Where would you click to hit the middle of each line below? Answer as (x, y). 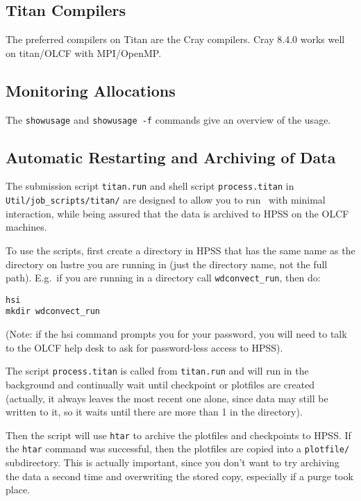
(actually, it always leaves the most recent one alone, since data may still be (167, 398)
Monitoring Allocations (91, 90)
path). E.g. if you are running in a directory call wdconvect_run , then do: (163, 278)
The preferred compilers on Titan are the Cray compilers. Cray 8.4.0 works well (175, 39)
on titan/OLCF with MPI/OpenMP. (84, 52)
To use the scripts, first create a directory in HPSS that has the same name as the (180, 250)
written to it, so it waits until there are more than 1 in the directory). (154, 412)
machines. (26, 227)
